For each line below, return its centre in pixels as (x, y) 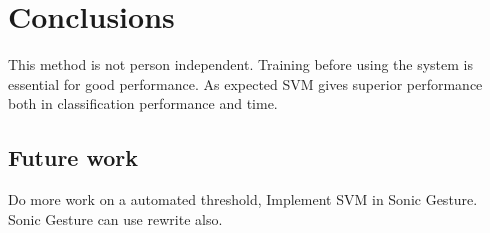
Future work (73, 157)
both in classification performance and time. (143, 103)
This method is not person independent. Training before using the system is (241, 64)
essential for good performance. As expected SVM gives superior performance (245, 83)
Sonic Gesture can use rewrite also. (115, 218)
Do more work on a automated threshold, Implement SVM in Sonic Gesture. (243, 199)
